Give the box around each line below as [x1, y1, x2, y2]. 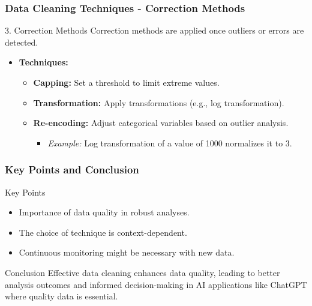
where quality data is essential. [5, 290, 118, 302]
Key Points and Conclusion [5, 162, 139, 177]
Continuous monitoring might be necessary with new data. [19, 246, 235, 259]
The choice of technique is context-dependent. [19, 226, 187, 238]
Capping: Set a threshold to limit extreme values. [33, 76, 220, 88]
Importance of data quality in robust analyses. [19, 206, 190, 218]
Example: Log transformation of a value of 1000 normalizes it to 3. [47, 136, 292, 149]
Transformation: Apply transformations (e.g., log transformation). [33, 96, 284, 109]
